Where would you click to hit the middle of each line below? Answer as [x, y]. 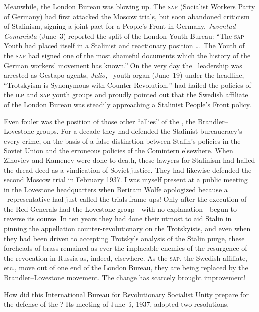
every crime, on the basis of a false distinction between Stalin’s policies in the [122, 140]
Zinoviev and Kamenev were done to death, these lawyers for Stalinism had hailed [129, 160]
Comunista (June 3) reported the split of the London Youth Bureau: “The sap [124, 36]
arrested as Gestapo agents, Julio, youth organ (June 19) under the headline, [124, 75]
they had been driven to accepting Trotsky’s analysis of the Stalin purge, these [124, 238]
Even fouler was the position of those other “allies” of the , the [100, 121]
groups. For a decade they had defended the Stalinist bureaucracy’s [139, 131]
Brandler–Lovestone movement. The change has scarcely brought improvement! [125, 277]
